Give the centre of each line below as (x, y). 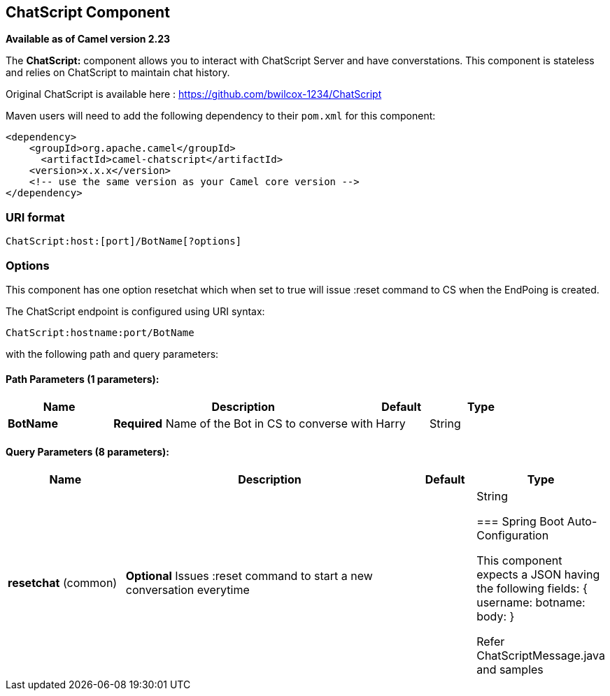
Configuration (513, 536)
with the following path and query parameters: (112, 354)
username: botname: (531, 603)
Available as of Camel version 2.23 (88, 39)
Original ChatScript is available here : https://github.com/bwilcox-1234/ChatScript (194, 94)
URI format (35, 217)
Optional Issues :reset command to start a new (249, 576)
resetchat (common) (63, 583)
